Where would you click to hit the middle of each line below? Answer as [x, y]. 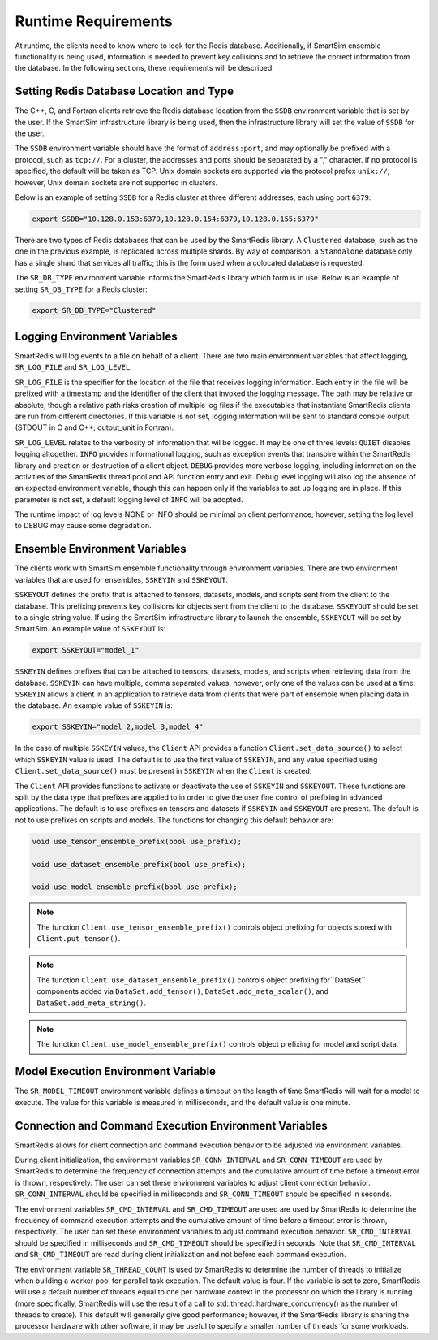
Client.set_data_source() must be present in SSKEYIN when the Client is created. [163, 771]
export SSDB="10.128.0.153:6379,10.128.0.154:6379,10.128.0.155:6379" [176, 219]
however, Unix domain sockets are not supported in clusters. [116, 182]
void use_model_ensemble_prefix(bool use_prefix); [135, 887]
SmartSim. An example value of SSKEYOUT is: [90, 629]
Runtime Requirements [94, 21]
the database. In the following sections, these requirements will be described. [145, 68]
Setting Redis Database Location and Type [125, 91]
